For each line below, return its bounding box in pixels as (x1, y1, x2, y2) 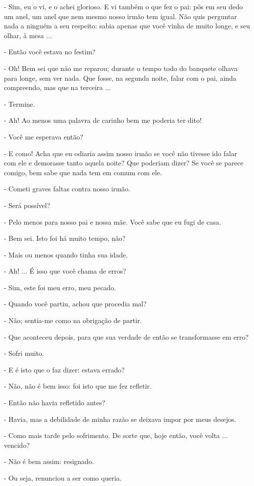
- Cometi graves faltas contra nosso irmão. (4, 184, 131, 194)
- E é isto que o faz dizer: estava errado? (4, 364, 125, 374)
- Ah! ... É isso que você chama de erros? (4, 266, 126, 276)
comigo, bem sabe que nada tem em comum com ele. (4, 167, 162, 177)
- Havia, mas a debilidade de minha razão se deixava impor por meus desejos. (4, 414, 236, 424)
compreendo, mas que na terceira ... (4, 82, 111, 93)
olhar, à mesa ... (4, 30, 52, 40)
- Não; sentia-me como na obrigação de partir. (4, 315, 142, 325)
